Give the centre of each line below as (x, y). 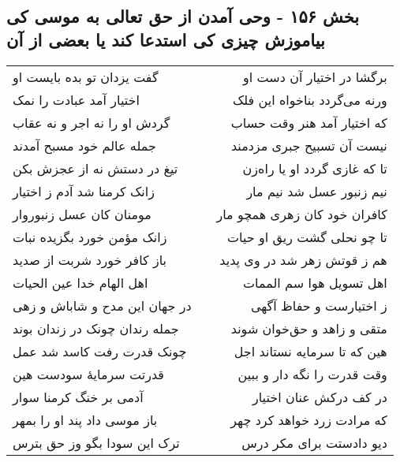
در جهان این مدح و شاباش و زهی (102, 305)
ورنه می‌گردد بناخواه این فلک (310, 99)
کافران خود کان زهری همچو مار (302, 214)
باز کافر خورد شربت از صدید (90, 259)
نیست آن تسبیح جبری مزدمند (309, 145)
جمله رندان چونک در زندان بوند (96, 328)
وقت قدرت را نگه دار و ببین (312, 374)
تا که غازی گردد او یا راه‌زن (315, 168)
